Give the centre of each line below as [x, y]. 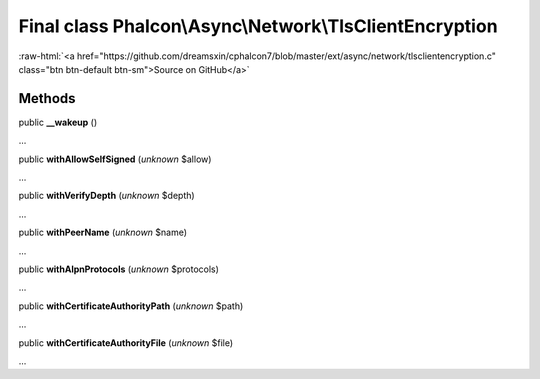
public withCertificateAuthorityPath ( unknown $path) [131, 306]
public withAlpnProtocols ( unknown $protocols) [119, 269]
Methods [47, 98]
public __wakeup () [58, 122]
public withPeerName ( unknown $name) [103, 232]
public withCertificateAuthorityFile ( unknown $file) [126, 342]
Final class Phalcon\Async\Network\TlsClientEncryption [258, 26]
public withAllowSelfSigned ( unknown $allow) [115, 159]
